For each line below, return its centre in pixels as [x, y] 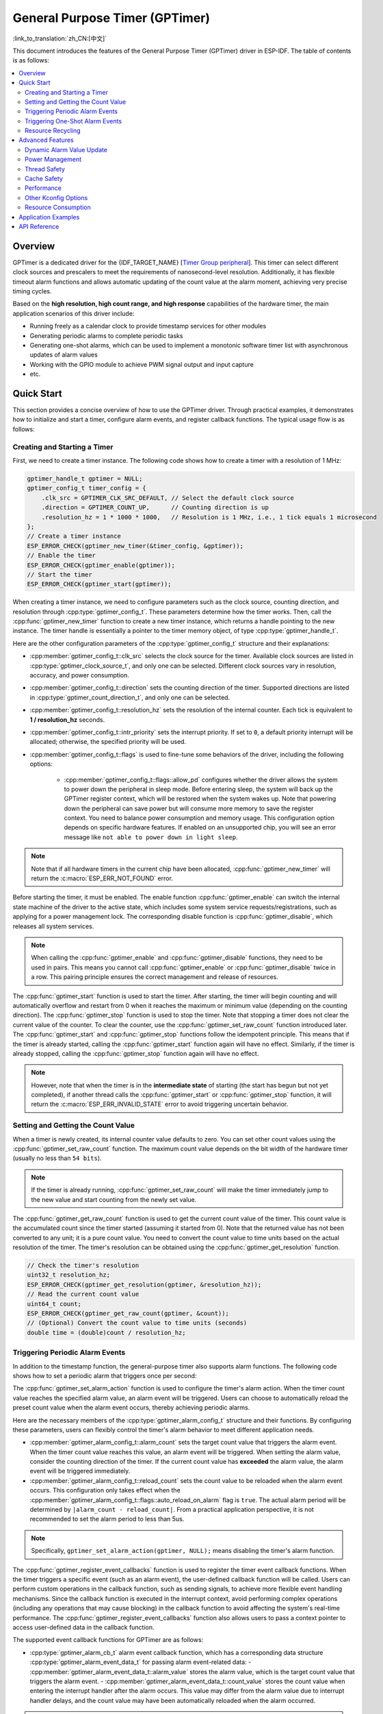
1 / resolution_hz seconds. [67, 719]
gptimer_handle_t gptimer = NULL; [85, 479]
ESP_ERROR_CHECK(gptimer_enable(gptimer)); [101, 565]
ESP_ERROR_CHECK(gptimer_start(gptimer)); [99, 584]
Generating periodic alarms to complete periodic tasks [106, 335]
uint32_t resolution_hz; [69, 1275]
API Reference [39, 226]
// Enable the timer [61, 556]
